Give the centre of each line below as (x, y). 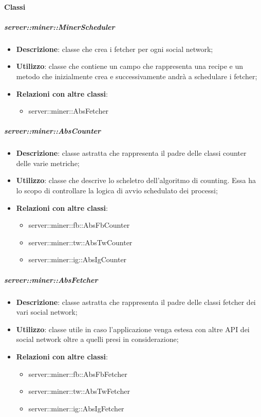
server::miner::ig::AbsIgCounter (78, 259)
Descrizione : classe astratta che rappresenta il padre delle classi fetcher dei (136, 302)
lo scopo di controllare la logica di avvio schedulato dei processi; (117, 191)
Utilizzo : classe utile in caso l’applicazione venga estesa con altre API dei (133, 329)
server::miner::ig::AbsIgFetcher (76, 408)
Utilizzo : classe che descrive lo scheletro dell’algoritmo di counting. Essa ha (136, 180)
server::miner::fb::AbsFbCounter (79, 225)
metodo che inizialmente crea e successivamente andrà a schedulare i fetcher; (137, 76)
